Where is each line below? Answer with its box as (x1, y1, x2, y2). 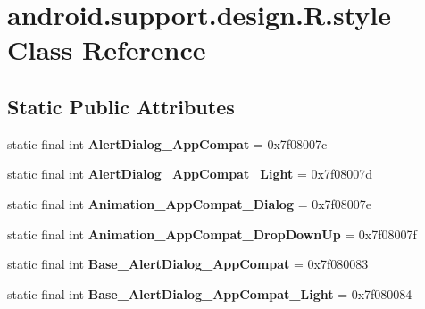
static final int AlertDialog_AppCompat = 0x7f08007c (7, 134, 328, 153)
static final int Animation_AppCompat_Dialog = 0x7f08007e (7, 194, 372, 213)
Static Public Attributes (7, 92, 235, 120)
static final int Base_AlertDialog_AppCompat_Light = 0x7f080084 (7, 284, 412, 303)
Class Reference (7, 31, 206, 68)
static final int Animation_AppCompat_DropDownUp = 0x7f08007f (7, 224, 417, 243)
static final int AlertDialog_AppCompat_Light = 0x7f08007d (7, 164, 372, 183)
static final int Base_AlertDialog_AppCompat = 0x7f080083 (7, 255, 369, 273)
